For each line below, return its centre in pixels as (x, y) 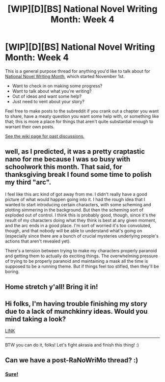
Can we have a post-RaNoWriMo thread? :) (72, 360)
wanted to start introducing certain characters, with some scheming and (78, 204)
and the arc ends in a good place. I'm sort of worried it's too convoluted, (78, 225)
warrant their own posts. (30, 127)
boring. (12, 272)
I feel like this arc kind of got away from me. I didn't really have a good (76, 194)
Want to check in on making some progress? (57, 86)
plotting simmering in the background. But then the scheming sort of (74, 210)
